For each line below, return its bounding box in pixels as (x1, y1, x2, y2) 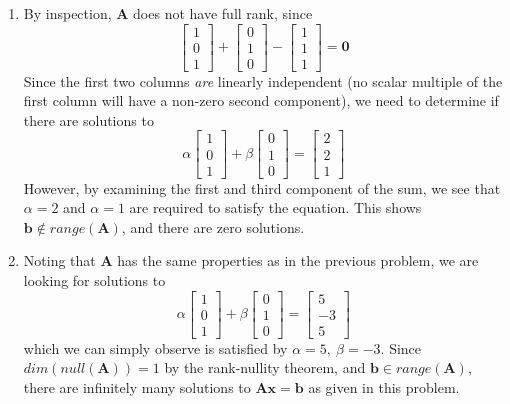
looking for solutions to (23, 269, 166, 290)
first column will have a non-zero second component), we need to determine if (23, 90, 499, 111)
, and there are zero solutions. (121, 216, 305, 237)
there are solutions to (23, 109, 154, 130)
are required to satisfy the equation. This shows (129, 197, 422, 218)
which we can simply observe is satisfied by (23, 337, 288, 358)
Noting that (23, 250, 96, 271)
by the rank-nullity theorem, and (164, 357, 366, 378)
